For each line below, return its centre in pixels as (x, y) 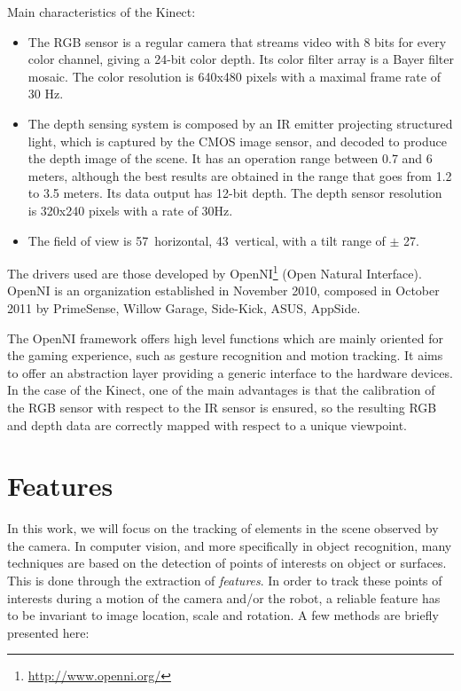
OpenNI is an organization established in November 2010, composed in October (223, 291)
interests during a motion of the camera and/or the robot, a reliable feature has (224, 597)
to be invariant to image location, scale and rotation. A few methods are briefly (223, 615)
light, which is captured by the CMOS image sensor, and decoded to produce (237, 141)
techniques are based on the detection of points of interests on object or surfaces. (227, 563)
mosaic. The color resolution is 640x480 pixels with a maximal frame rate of (234, 76)
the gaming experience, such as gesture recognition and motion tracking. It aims (225, 355)
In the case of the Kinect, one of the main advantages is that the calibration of (221, 390)
